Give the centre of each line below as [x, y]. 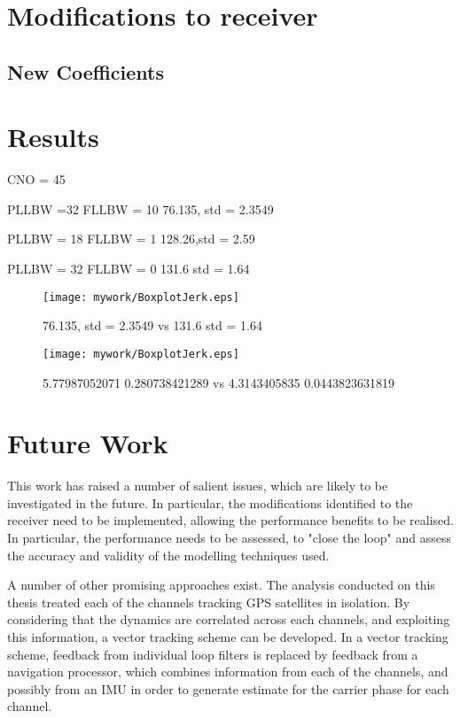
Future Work [88, 443]
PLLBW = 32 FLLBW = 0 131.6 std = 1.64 [129, 269]
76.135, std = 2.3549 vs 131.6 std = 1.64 [152, 325]
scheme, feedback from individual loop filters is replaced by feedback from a [213, 654]
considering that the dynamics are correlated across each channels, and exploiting [229, 619]
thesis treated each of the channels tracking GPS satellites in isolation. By [209, 602]
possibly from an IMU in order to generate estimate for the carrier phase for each [228, 688]
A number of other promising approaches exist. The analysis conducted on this [221, 585]
